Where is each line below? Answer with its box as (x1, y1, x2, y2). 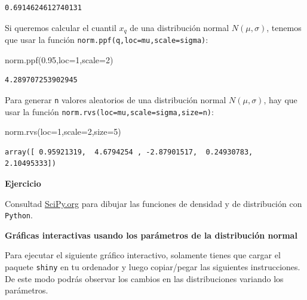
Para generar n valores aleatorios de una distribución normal (5, 93, 226, 106)
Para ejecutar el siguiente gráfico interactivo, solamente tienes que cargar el (5, 249, 281, 261)
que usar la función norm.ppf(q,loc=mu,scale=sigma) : (5, 33, 208, 46)
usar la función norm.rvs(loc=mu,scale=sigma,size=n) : (5, 105, 214, 117)
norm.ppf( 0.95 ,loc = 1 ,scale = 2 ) (5, 53, 113, 66)
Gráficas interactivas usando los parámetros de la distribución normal (5, 228, 297, 241)
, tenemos (266, 21, 302, 33)
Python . (5, 209, 33, 221)
